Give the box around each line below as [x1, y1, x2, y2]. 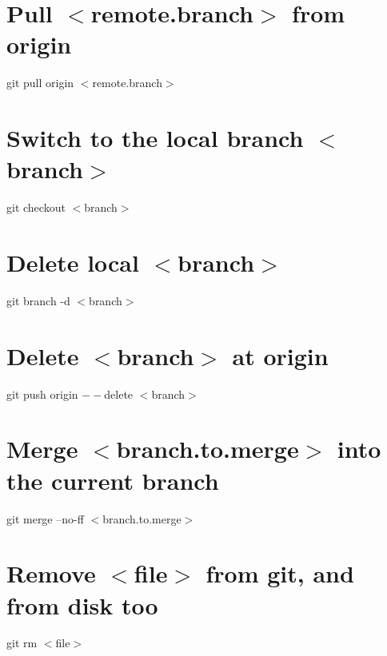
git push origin [6, 385, 78, 402]
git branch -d [6, 292, 70, 308]
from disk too [6, 588, 158, 621]
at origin [232, 339, 329, 372]
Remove [6, 557, 96, 590]
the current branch [6, 463, 219, 496]
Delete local [6, 246, 139, 278]
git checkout [6, 199, 66, 216]
